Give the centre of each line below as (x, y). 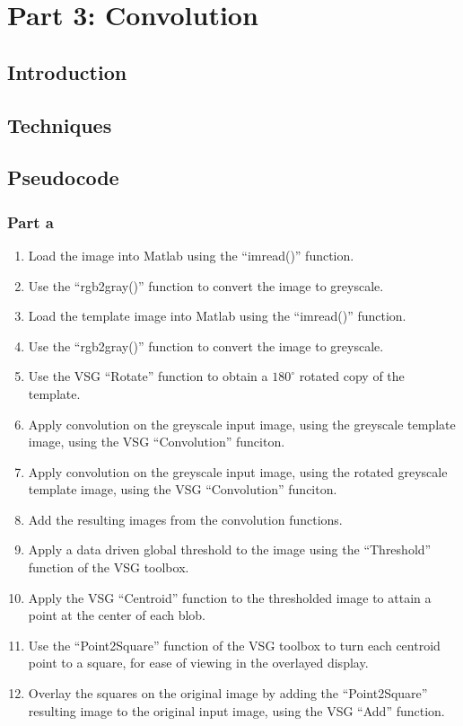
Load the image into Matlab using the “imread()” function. (191, 255)
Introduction (67, 71)
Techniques (60, 124)
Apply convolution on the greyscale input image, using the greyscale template (242, 424)
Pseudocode (63, 177)
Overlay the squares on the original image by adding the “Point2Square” (228, 693)
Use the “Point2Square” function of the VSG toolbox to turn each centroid (234, 645)
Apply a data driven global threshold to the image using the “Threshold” (230, 549)
